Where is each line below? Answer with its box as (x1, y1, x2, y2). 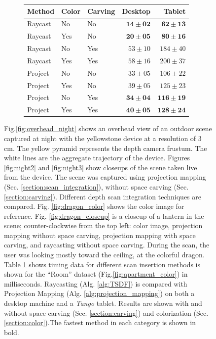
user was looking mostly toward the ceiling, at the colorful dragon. (4, 249, 205, 260)
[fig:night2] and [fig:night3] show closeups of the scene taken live (4, 162, 197, 172)
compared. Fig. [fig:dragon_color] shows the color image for (4, 201, 184, 211)
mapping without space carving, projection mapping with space (4, 230, 196, 240)
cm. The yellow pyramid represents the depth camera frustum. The (4, 143, 207, 153)
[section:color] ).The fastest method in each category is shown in (4, 317, 196, 328)
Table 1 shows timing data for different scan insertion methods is (4, 259, 201, 269)
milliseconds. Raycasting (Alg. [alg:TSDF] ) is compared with (4, 278, 187, 289)
